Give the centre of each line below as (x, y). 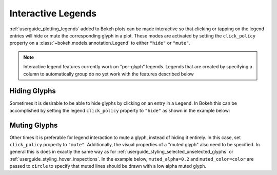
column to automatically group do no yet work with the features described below (109, 74)
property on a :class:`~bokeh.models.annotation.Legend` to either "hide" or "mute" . (100, 43)
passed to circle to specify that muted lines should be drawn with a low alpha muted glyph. (108, 166)
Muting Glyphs (34, 125)
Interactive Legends (53, 13)
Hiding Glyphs (33, 91)
